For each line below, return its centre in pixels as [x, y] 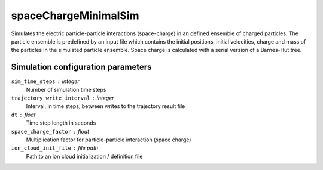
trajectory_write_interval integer [63, 98]
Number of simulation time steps [66, 89]
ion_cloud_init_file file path [55, 148]
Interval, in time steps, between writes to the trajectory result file [106, 106]
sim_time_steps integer [45, 81]
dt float [23, 115]
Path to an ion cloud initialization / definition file [84, 156]
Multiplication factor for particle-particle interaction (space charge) [109, 140]
